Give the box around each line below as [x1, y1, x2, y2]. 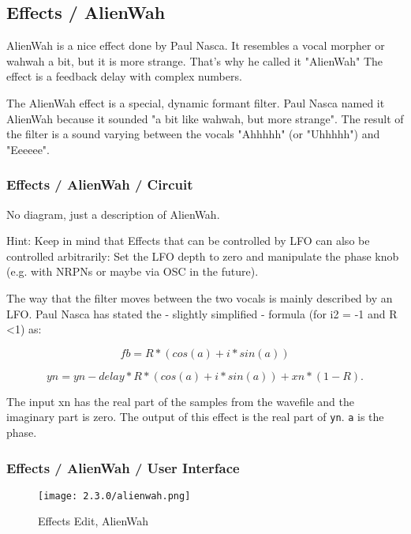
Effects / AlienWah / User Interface [6, 457, 240, 477]
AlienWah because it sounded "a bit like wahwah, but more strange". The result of [6, 110, 404, 126]
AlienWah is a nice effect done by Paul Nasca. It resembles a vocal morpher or [6, 37, 385, 54]
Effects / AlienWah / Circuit [6, 175, 193, 194]
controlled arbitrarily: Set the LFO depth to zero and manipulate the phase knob [6, 247, 399, 264]
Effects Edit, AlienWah [38, 513, 149, 529]
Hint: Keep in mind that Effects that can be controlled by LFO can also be [6, 232, 370, 249]
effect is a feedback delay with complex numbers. [6, 68, 242, 85]
